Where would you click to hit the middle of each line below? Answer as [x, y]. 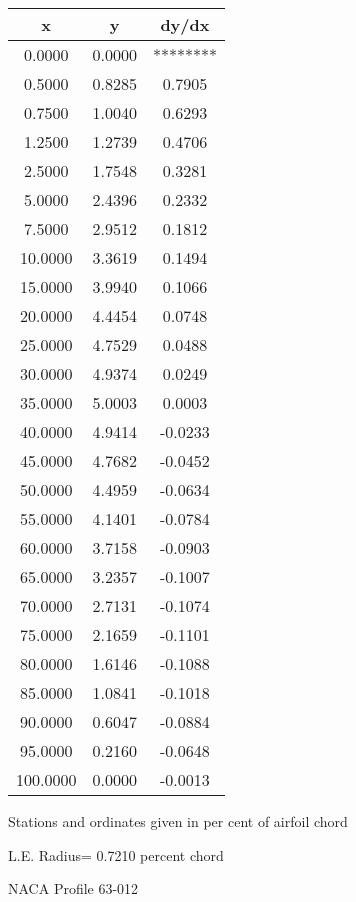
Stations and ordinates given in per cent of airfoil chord [178, 821]
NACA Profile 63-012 [73, 888]
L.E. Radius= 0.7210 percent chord [116, 854]
